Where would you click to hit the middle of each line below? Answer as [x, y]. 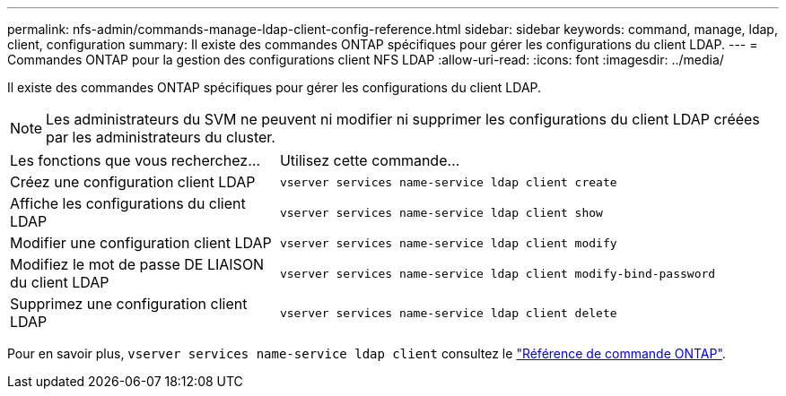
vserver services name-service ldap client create [448, 182]
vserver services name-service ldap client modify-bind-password [498, 273]
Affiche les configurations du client [128, 203]
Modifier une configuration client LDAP [141, 243]
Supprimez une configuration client [129, 304]
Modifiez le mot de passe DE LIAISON [137, 264]
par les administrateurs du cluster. [161, 137]
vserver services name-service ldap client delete [448, 313]
